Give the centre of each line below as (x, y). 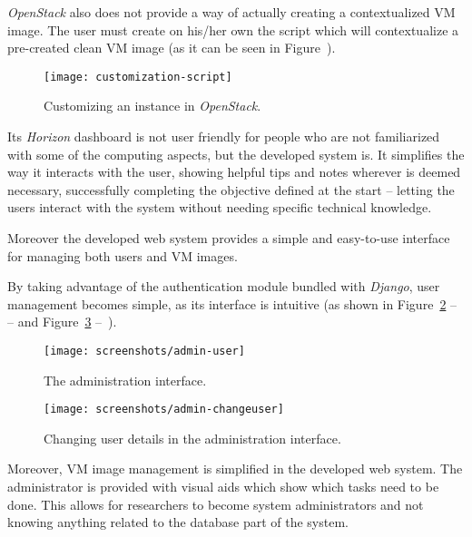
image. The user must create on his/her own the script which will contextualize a (233, 29)
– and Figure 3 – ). (62, 322)
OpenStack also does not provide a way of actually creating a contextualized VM (231, 12)
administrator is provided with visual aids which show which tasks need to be (223, 487)
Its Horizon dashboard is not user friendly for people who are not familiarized (224, 137)
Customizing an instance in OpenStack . (152, 106)
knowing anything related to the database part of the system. (178, 522)
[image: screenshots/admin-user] (144, 351)
